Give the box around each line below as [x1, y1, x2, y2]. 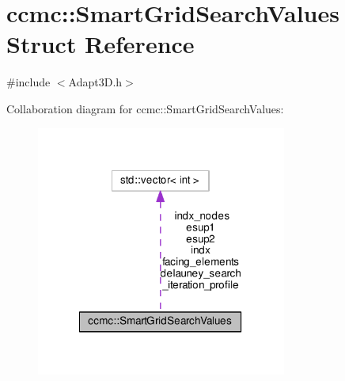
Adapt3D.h [68, 74, 123, 90]
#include [6, 74, 51, 90]
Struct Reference [6, 28, 195, 60]
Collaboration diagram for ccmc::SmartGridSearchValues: [6, 100, 284, 116]
